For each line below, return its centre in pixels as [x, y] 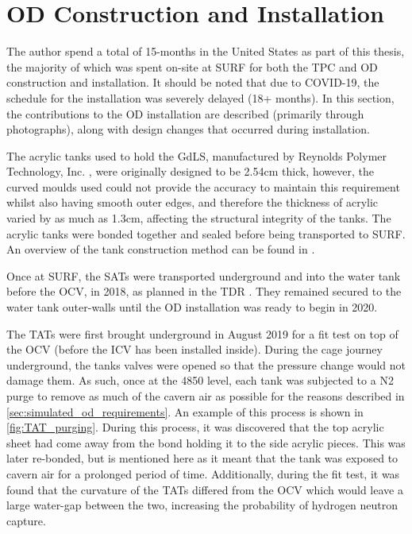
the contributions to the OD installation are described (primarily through [185, 113]
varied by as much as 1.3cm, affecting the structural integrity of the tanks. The [199, 218]
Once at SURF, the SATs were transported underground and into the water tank [204, 275]
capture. [26, 520]
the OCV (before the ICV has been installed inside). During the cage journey [194, 349]
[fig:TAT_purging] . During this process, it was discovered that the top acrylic [195, 427]
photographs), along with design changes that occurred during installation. [188, 129]
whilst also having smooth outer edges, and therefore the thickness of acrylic [193, 202]
